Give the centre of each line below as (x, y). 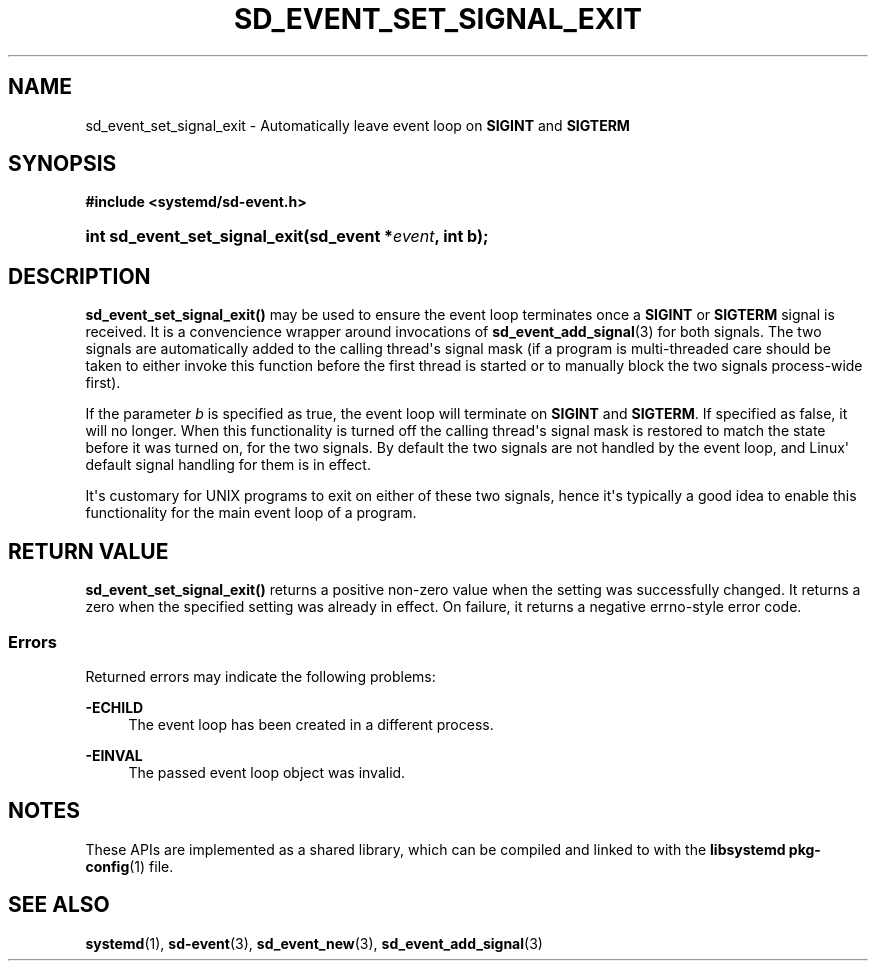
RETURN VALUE (88, 551)
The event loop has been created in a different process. (311, 724)
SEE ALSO (59, 905)
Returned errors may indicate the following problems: (260, 676)
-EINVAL (114, 755)
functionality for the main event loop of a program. (251, 513)
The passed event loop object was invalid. (267, 772)
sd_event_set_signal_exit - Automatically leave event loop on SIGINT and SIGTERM (357, 125)
